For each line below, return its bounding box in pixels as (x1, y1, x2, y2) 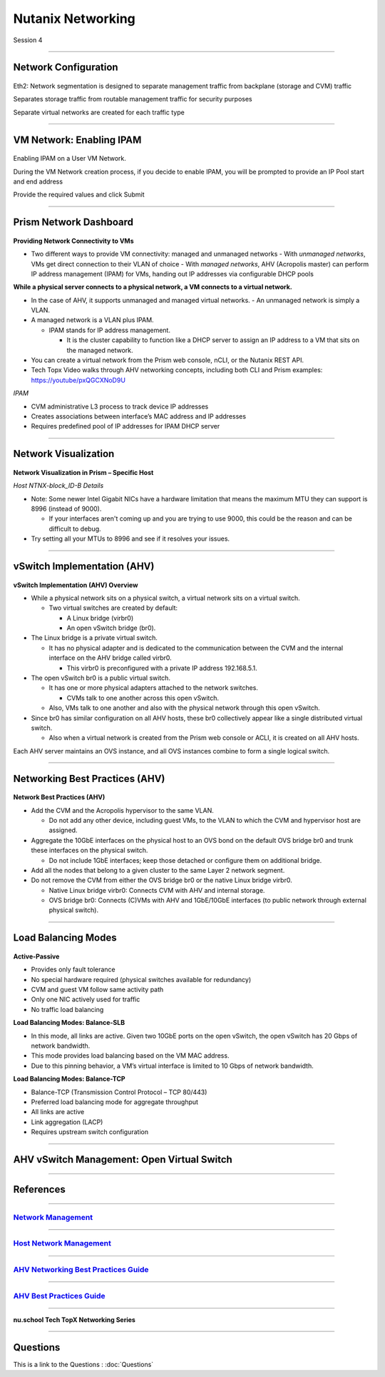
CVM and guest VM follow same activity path (31, 986, 164, 994)
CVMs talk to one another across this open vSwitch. (66, 693, 220, 702)
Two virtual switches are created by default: (48, 604, 178, 612)
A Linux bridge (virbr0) (66, 614, 134, 622)
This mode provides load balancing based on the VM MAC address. (31, 1051, 230, 1060)
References (13, 1183, 66, 1196)
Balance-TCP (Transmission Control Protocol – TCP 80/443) (31, 1088, 207, 1096)
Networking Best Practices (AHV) (13, 772, 165, 785)
